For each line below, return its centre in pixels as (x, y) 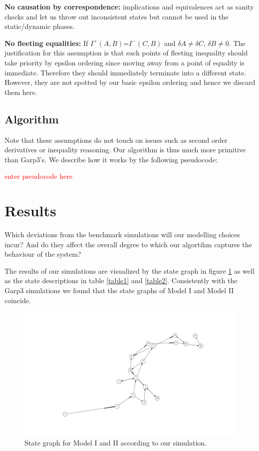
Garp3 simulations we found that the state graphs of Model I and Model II (119, 290)
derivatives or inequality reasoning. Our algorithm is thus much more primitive (125, 150)
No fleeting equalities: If (46, 43)
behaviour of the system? (43, 254)
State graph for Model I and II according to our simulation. (116, 443)
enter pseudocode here (38, 176)
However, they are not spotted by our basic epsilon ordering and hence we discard (130, 82)
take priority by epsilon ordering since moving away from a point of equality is (125, 62)
